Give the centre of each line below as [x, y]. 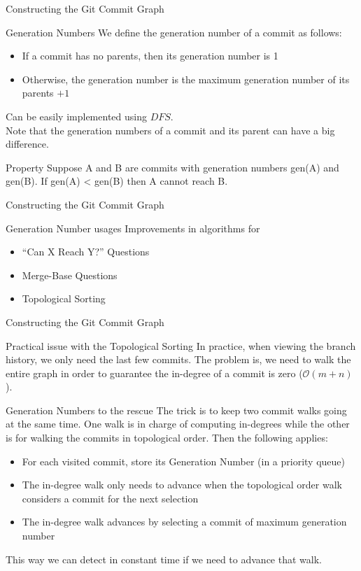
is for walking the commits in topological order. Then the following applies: [167, 438]
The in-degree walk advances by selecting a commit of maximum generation [184, 522]
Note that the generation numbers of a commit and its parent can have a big [170, 130]
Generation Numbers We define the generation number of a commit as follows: [174, 32]
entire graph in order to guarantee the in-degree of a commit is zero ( [154, 373]
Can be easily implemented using [76, 116]
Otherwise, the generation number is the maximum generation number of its [186, 79]
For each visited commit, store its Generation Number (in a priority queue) [183, 461]
